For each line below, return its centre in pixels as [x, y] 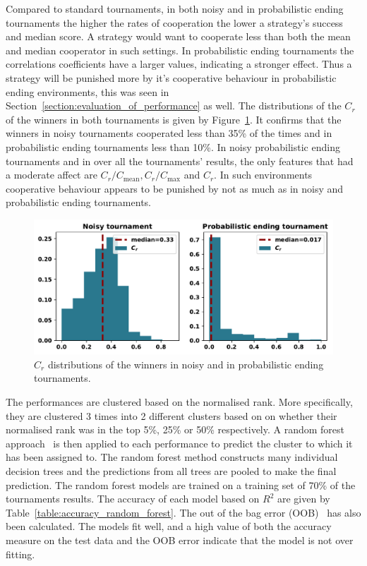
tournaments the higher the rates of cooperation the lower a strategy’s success [174, 22]
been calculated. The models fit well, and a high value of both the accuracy [169, 526]
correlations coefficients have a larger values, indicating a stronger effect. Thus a [179, 64]
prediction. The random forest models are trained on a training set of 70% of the [181, 484]
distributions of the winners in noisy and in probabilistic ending [186, 364]
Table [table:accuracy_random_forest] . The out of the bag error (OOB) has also [183, 512]
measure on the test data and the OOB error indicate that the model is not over [180, 540]
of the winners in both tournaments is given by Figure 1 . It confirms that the [174, 119]
